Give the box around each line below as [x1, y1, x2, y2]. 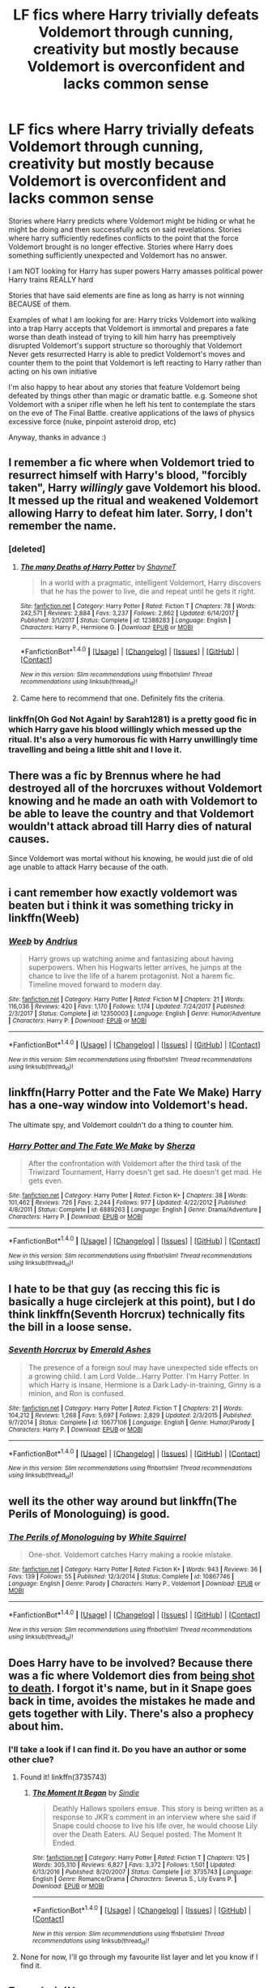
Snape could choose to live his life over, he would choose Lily [52, 1821, 257, 1831]
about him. [8, 1719, 64, 1733]
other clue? [8, 1754, 54, 1765]
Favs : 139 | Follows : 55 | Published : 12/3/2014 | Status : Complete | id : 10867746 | [8, 1573, 235, 1581]
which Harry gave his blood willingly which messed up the [8, 723, 242, 735]
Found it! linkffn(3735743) [19, 1772, 108, 1782]
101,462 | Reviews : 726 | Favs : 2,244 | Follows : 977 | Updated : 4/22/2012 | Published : [8, 1198, 248, 1207]
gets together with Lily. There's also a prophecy [8, 1707, 254, 1720]
